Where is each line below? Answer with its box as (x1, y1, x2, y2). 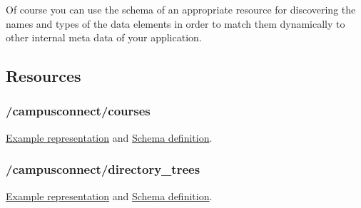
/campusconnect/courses (6, 102, 151, 120)
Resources (6, 65, 81, 87)
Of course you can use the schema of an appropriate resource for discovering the (6, 2, 356, 16)
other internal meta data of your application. (6, 30, 202, 45)
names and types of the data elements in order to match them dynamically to (6, 16, 345, 31)
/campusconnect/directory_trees (6, 160, 200, 178)
